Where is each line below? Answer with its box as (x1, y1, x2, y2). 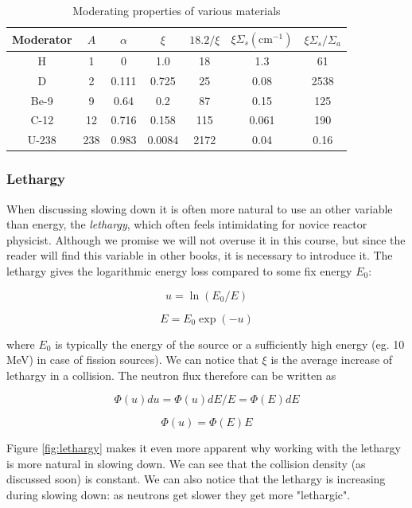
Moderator (12, 30, 72, 47)
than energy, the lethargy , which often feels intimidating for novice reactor (6, 216, 367, 233)
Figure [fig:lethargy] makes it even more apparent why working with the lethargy (6, 440, 401, 456)
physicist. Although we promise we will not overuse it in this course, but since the (6, 231, 406, 248)
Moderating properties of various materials (72, 2, 281, 18)
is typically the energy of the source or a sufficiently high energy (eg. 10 (55, 335, 405, 352)
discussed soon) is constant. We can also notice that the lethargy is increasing (6, 471, 386, 487)
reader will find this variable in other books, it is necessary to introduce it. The (6, 247, 393, 264)
